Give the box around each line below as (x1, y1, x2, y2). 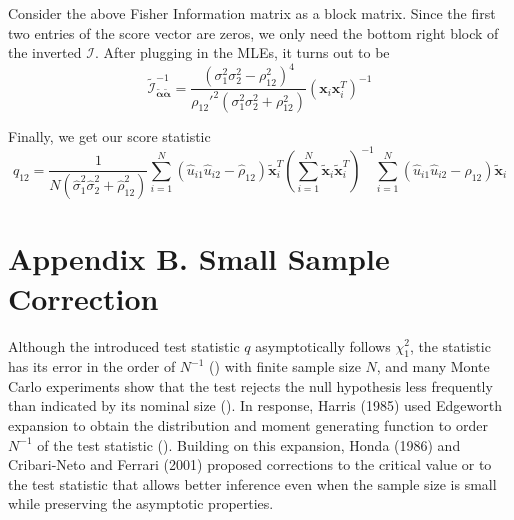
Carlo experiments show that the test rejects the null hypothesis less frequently (8, 375, 493, 396)
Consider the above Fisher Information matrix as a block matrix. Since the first (8, 3, 496, 23)
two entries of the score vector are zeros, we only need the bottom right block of (8, 22, 499, 43)
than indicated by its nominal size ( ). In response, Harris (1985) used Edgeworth (8, 395, 502, 416)
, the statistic (409, 335, 491, 356)
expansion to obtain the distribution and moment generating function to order (8, 415, 488, 436)
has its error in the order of (8, 356, 176, 377)
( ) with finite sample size (209, 356, 361, 377)
